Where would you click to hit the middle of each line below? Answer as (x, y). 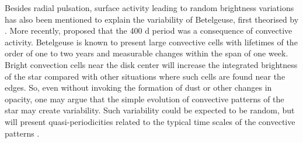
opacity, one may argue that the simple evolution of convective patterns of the (144, 99)
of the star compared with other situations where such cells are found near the (145, 76)
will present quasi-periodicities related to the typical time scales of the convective (150, 121)
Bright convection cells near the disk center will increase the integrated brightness (151, 64)
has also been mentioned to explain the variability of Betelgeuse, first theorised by (152, 19)
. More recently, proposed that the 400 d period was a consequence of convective (149, 31)
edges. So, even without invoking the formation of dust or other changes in (138, 87)
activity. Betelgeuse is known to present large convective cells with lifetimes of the (151, 42)
